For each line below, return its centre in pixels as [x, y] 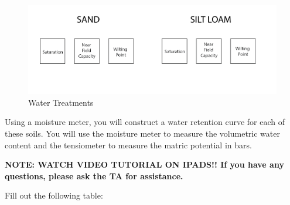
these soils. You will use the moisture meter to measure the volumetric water [142, 133]
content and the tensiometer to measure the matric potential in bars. [128, 145]
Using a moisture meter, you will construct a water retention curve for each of [145, 122]
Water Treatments [61, 102]
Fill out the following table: [54, 195]
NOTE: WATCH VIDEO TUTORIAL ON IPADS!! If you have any [144, 164]
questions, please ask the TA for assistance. [94, 176]
